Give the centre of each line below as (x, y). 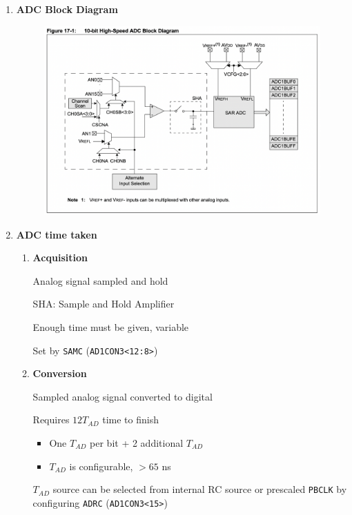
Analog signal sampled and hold (100, 280)
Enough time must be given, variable (111, 326)
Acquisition (60, 257)
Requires (51, 420)
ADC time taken (57, 234)
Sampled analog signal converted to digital (123, 396)
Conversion (60, 373)
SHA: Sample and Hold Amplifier (104, 304)
